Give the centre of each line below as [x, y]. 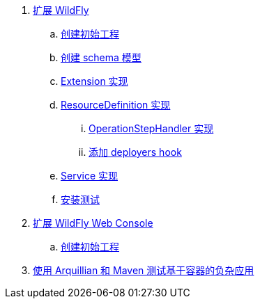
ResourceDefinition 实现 [116, 105]
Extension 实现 [94, 81]
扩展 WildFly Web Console [93, 223]
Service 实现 [89, 176]
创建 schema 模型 [101, 57]
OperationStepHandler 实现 [151, 128]
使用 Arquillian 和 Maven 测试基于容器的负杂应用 [144, 270]
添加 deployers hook [135, 152]
